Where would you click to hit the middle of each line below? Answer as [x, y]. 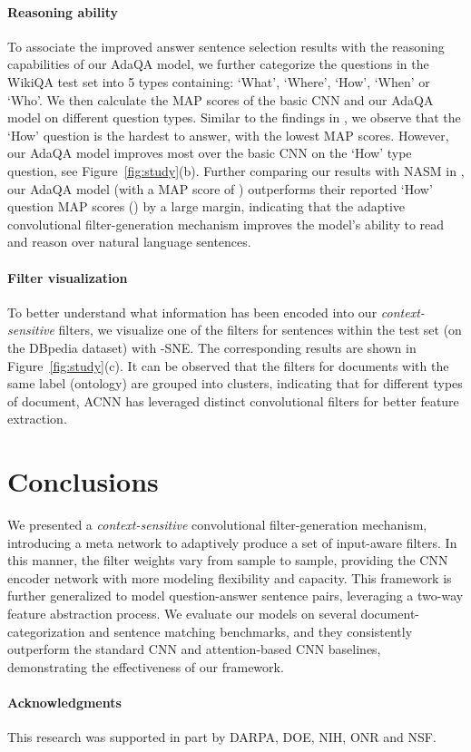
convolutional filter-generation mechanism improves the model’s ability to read [226, 224]
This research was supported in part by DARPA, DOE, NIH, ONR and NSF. [222, 737]
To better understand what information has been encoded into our [192, 312]
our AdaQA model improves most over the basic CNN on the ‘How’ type [210, 153]
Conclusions [83, 481]
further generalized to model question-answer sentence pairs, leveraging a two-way [235, 596]
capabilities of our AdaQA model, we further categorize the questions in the [218, 64]
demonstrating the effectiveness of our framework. [146, 666]
